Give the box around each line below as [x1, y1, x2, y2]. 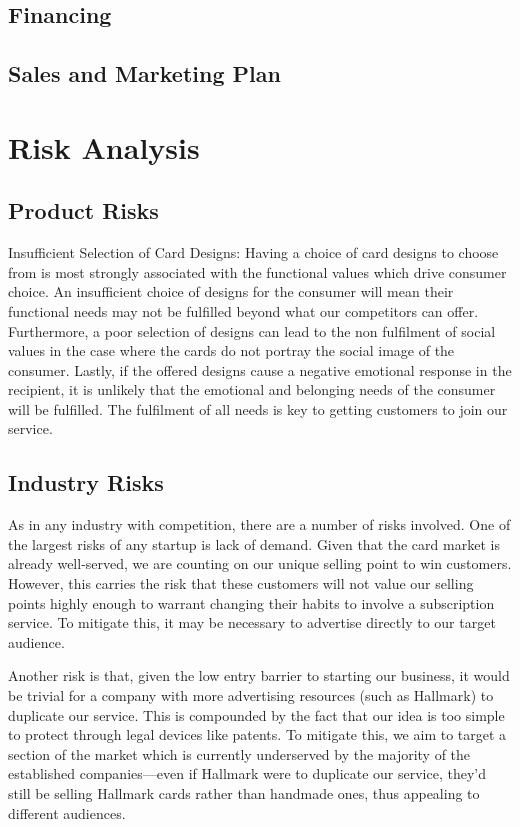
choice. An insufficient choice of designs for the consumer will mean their [8, 281, 454, 302]
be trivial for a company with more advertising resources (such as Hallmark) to [8, 685, 494, 706]
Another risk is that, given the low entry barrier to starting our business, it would [8, 665, 510, 686]
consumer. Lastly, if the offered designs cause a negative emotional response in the [8, 359, 512, 380]
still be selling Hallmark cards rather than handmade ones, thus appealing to [8, 783, 480, 803]
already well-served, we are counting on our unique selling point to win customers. [8, 553, 512, 574]
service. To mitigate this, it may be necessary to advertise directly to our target [8, 612, 496, 633]
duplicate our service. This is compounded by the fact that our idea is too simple [8, 704, 505, 725]
